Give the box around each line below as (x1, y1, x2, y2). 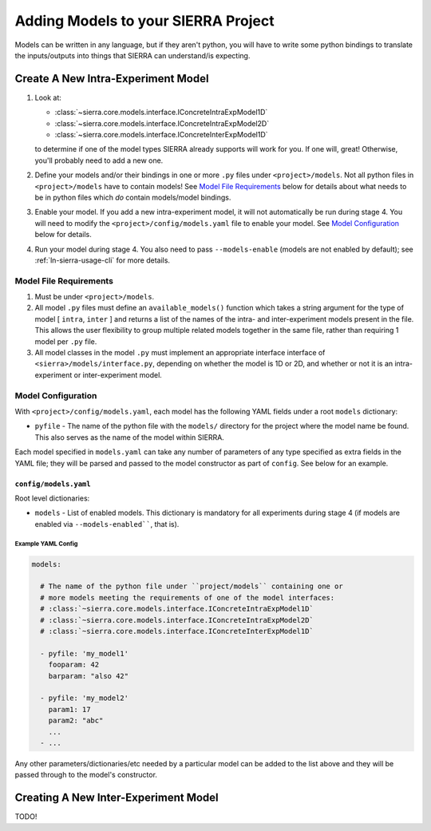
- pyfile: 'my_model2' (40, 694, 129, 702)
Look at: (34, 93, 61, 102)
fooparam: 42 (48, 660, 100, 670)
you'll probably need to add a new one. (34, 156, 164, 165)
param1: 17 (48, 705, 91, 714)
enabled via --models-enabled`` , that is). (34, 519, 180, 528)
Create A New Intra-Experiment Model (14, 72, 209, 85)
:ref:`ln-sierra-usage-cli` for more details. (34, 255, 171, 265)
